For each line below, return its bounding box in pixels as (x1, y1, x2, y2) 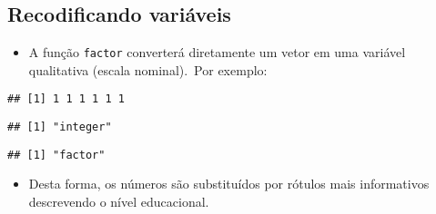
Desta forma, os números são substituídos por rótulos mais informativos (28, 174, 430, 193)
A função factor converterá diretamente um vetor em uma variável (28, 43, 406, 62)
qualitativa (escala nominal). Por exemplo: (28, 60, 268, 79)
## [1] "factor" (7, 148, 106, 161)
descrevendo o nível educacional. (28, 192, 209, 211)
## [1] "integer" (7, 121, 112, 134)
